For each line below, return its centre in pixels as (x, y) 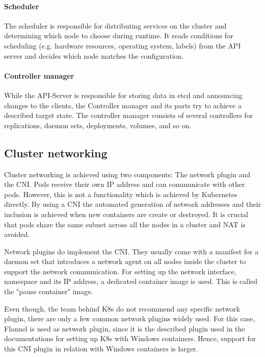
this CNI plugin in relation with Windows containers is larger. (101, 349)
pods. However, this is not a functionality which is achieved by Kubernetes (121, 194)
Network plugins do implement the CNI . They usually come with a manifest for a (131, 251)
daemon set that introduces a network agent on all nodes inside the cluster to (125, 261)
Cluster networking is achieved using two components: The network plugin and (127, 174)
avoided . (17, 234)
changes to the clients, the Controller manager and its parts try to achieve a (123, 105)
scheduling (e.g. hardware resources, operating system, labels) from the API (123, 45)
